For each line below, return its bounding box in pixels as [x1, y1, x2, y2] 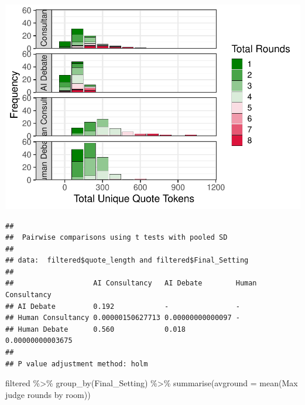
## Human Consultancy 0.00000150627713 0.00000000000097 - [5, 314, 240, 322]
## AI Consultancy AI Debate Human [5, 279, 257, 288]
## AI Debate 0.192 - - [5, 302, 240, 311]
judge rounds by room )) [5, 388, 91, 400]
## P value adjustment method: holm [5, 359, 148, 368]
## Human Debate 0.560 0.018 [5, 325, 186, 333]
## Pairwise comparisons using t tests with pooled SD [5, 233, 228, 242]
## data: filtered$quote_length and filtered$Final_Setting [5, 256, 249, 265]
